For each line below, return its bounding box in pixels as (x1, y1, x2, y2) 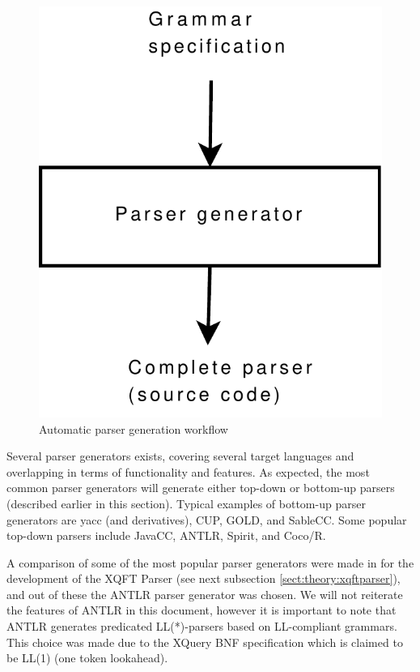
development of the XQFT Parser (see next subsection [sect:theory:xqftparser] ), (6, 570, 401, 587)
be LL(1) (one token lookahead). (6, 649, 168, 666)
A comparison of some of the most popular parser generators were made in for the (6, 554, 414, 571)
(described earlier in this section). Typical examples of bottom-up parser (6, 494, 366, 511)
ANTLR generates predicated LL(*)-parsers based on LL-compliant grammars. (6, 618, 397, 635)
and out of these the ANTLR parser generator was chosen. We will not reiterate (6, 585, 403, 602)
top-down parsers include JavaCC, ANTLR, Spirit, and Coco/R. (6, 527, 326, 544)
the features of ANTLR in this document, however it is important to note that (6, 601, 397, 618)
